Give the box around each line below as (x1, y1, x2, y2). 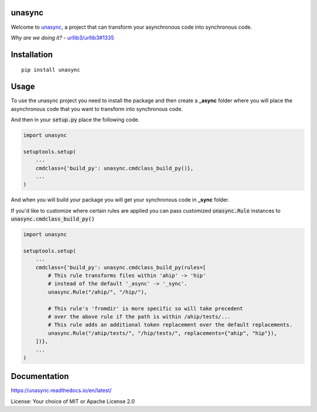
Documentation (11, 371, 69, 381)
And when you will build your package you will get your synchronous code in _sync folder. (11, 196, 230, 203)
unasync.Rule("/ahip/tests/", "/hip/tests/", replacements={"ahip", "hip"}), (48, 330, 277, 336)
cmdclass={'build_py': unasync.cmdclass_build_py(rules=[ (35, 264, 206, 270)
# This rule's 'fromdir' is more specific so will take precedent (48, 305, 244, 311)
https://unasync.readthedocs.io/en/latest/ (11, 387, 112, 394)
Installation (11, 49, 53, 59)
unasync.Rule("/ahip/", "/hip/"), (48, 289, 147, 295)
